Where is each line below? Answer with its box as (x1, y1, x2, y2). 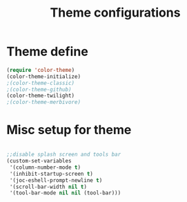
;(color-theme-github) (6, 86, 72, 93)
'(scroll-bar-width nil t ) (9, 183, 88, 190)
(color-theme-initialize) (6, 73, 81, 80)
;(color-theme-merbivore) (6, 99, 81, 106)
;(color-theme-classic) (6, 80, 75, 86)
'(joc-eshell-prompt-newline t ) (9, 176, 103, 184)
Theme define (6, 44, 89, 59)
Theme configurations (50, 5, 181, 21)
